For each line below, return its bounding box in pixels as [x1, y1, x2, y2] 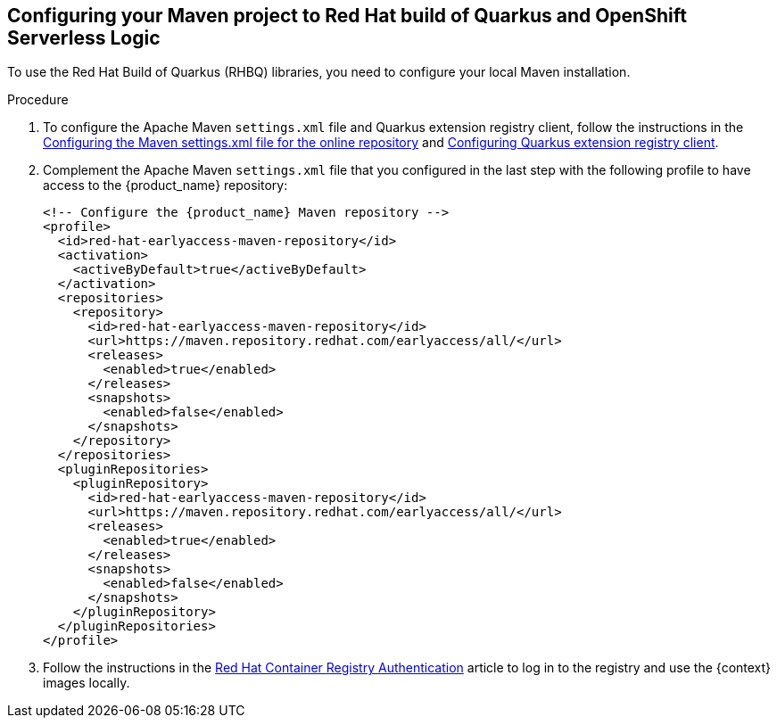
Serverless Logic [7, 27, 161, 49]
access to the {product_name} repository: [43, 177, 288, 194]
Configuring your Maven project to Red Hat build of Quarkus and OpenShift [7, 4, 687, 27]
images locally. [43, 675, 130, 691]
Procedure [7, 92, 69, 108]
